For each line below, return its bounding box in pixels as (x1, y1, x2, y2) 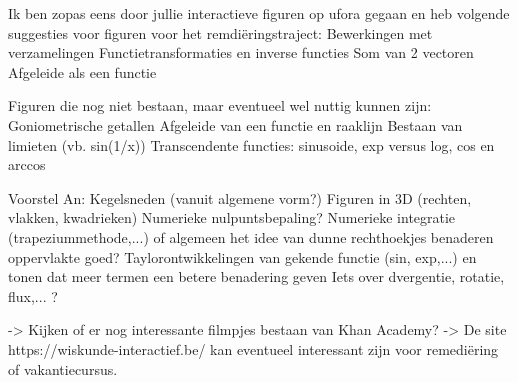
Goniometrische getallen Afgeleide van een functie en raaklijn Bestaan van (8, 114, 463, 135)
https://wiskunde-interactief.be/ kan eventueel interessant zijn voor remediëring (8, 338, 499, 359)
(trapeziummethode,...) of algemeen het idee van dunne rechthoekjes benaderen (8, 226, 494, 247)
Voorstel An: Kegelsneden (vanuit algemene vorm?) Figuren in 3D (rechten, (8, 187, 472, 208)
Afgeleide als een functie (8, 61, 157, 82)
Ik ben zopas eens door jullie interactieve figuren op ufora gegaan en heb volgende (8, 3, 510, 23)
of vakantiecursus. (8, 358, 118, 379)
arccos (8, 154, 46, 175)
